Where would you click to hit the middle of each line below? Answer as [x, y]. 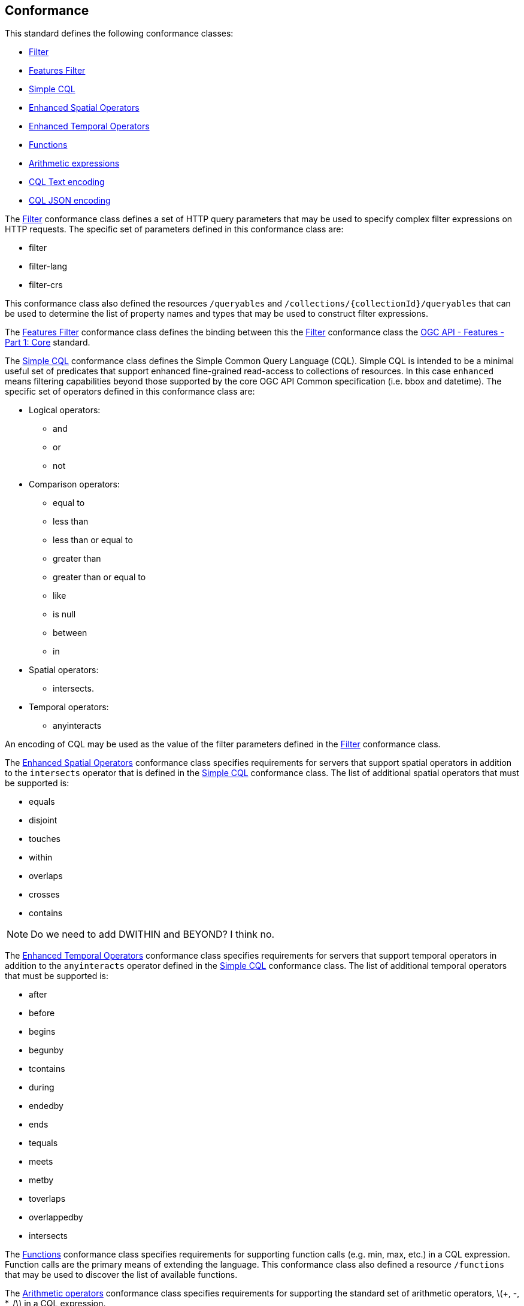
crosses [44, 895]
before [42, 1013]
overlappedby [56, 1217]
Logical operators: [65, 410]
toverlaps [47, 1199]
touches [45, 839]
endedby [46, 1106]
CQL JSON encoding [70, 201]
